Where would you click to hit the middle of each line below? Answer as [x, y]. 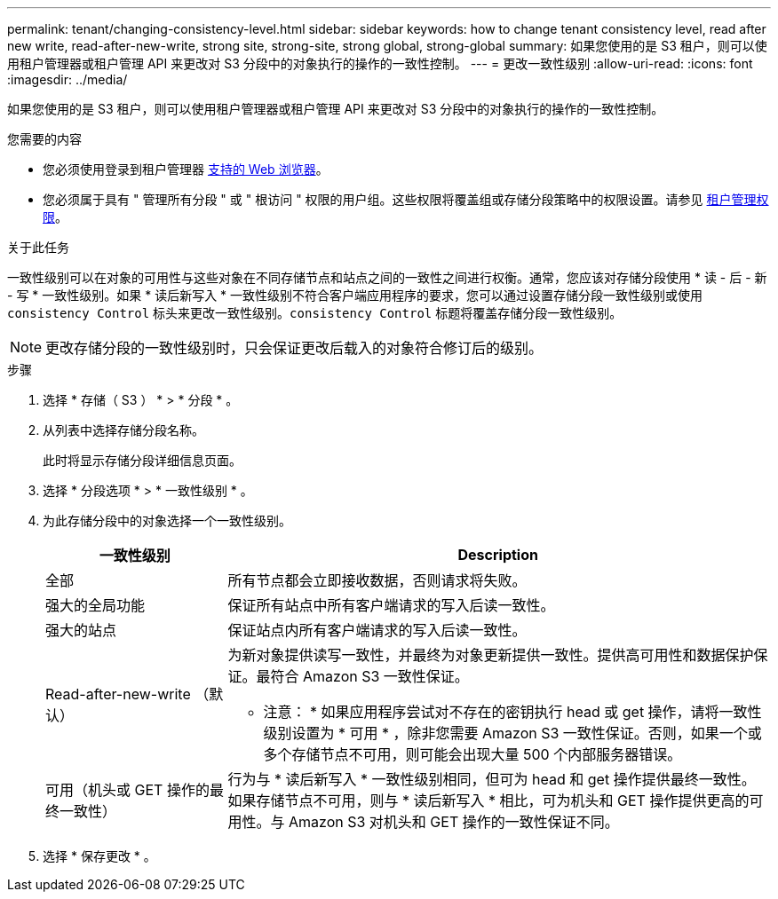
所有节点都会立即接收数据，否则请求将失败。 [377, 580]
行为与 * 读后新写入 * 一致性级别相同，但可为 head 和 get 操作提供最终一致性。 [492, 779]
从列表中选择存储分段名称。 [123, 430]
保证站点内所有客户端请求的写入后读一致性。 [377, 630]
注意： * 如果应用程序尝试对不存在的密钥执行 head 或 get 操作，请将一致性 [512, 712]
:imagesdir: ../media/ [67, 79]
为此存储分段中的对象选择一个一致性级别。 [167, 520]
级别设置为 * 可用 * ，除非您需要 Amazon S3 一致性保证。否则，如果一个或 [512, 733]
